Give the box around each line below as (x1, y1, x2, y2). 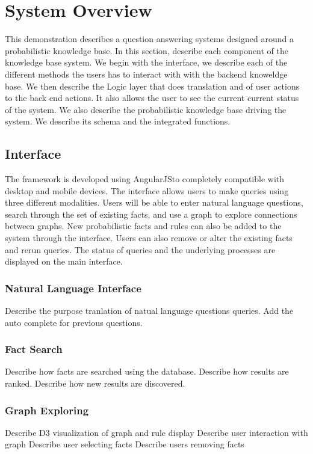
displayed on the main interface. (5, 255, 123, 268)
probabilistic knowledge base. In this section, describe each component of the (5, 44, 289, 57)
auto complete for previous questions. (5, 316, 143, 328)
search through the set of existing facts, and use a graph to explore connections (5, 207, 297, 220)
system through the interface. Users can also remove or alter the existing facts (5, 232, 293, 244)
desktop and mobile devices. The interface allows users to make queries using (5, 184, 289, 197)
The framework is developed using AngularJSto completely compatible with (5, 173, 285, 185)
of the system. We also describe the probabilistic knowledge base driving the (5, 103, 287, 115)
